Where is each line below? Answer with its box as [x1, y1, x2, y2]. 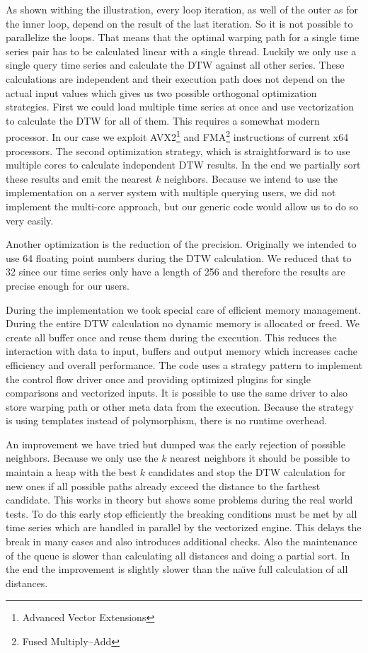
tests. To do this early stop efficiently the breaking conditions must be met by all [6, 506, 357, 521]
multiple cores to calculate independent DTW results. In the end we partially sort [6, 157, 361, 172]
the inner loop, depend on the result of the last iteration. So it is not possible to [6, 16, 353, 30]
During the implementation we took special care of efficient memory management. [6, 302, 361, 317]
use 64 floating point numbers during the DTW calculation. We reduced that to [6, 250, 352, 265]
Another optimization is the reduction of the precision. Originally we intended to [6, 237, 357, 251]
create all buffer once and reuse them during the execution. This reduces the [6, 329, 337, 344]
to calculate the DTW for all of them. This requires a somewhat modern [6, 113, 320, 127]
